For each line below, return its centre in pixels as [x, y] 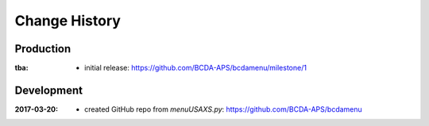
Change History [68, 21]
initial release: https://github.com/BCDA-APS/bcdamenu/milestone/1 [196, 68]
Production [43, 49]
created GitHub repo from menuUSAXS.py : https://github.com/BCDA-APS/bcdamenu [224, 109]
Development [49, 90]
